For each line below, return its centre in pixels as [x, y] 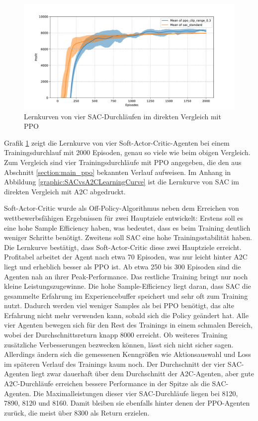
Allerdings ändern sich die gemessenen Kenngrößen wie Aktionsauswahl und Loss [128, 354]
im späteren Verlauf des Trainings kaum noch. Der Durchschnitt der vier [115, 364]
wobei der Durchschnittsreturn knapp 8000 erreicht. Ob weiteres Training [116, 335]
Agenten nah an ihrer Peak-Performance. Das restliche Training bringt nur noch [126, 276]
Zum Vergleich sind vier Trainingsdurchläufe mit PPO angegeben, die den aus [123, 162]
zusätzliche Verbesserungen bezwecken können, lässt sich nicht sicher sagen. [119, 344]
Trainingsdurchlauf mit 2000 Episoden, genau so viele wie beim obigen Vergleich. [127, 152]
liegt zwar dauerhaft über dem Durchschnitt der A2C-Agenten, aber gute [143, 374]
